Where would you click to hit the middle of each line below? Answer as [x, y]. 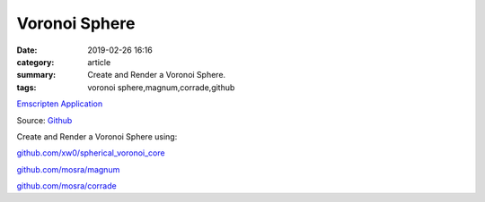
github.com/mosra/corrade [66, 186]
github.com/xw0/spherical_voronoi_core [91, 153]
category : [35, 62]
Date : [27, 50]
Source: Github [44, 120]
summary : [36, 75]
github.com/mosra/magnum [68, 169]
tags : [26, 87]
